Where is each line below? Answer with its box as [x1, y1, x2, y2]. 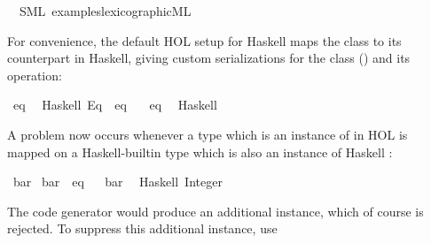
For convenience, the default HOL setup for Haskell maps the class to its [7, 31, 402, 49]
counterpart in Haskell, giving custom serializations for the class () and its [7, 49, 411, 67]
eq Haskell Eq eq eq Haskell [12, 95, 217, 114]
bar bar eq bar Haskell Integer [12, 172, 223, 191]
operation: [7, 65, 62, 84]
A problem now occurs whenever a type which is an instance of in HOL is [7, 125, 408, 143]
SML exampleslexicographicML [19, 2, 192, 19]
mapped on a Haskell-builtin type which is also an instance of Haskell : [7, 142, 393, 161]
